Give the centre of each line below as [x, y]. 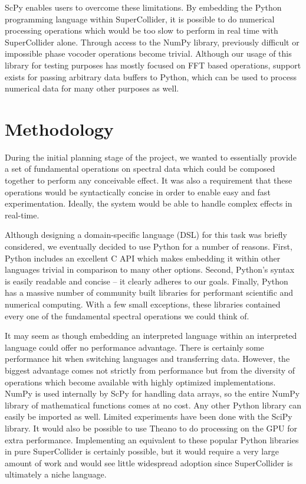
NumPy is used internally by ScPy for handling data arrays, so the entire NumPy [152, 393]
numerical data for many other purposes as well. [92, 88]
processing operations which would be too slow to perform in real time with [142, 30]
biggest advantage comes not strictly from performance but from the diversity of [150, 370]
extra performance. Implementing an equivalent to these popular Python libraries [152, 439]
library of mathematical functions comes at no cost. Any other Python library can [153, 405]
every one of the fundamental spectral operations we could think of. [127, 315]
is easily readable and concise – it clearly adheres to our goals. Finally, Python [147, 281]
